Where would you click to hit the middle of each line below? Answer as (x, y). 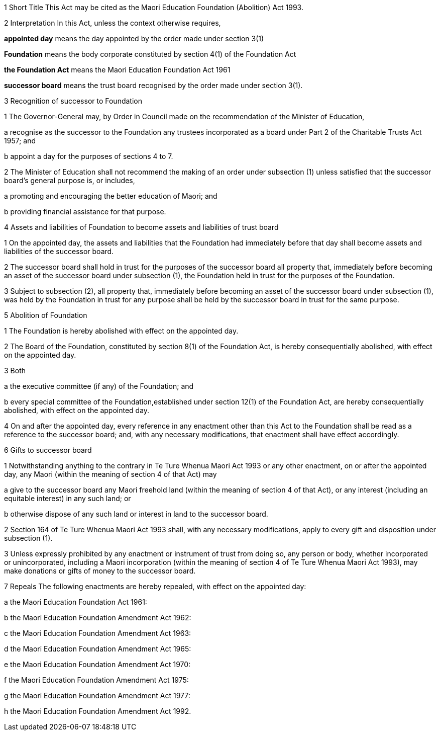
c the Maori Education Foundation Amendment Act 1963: (98, 633)
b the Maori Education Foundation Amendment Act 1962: (98, 618)
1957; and (20, 141)
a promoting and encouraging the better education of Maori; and (111, 196)
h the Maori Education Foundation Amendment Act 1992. (98, 711)
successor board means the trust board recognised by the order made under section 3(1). (153, 85)
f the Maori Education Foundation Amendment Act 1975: (96, 680)
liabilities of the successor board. (59, 251)
